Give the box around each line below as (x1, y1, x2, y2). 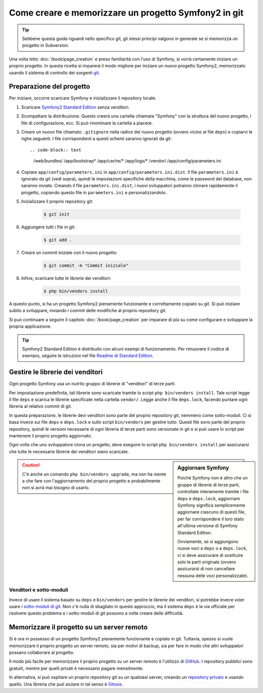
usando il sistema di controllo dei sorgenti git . (9, 70, 100, 76)
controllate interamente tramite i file (177, 489, 249, 495)
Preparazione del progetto (9, 82, 90, 91)
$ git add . (43, 237, 73, 243)
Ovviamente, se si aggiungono (177, 538, 239, 544)
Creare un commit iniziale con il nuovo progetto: (21, 250, 118, 256)
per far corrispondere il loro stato (177, 516, 244, 522)
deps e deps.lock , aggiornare (177, 495, 241, 501)
